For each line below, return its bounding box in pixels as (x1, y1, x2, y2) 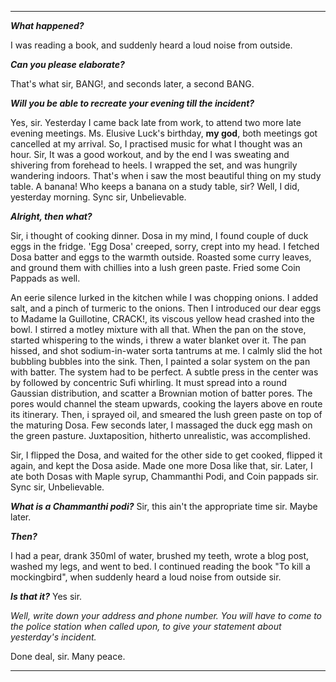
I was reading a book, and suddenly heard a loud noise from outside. (10, 39, 293, 51)
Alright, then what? (10, 211, 93, 222)
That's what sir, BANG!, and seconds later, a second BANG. (10, 78, 255, 90)
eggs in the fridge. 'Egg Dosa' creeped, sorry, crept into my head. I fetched (10, 241, 320, 252)
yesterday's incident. (10, 631, 97, 643)
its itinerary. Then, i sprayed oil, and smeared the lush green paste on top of (10, 409, 323, 420)
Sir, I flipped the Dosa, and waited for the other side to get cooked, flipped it (10, 449, 323, 461)
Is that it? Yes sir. (10, 591, 83, 602)
